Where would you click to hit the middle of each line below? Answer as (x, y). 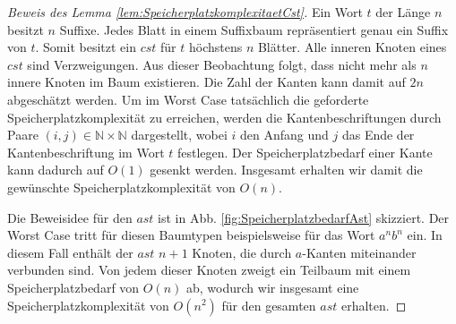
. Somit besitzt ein (86, 47)
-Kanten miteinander (359, 252)
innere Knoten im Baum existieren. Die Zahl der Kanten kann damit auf (206, 82)
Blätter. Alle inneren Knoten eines (352, 47)
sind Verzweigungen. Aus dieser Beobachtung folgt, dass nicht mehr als (222, 64)
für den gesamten (269, 305)
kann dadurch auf (56, 170)
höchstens (215, 47)
